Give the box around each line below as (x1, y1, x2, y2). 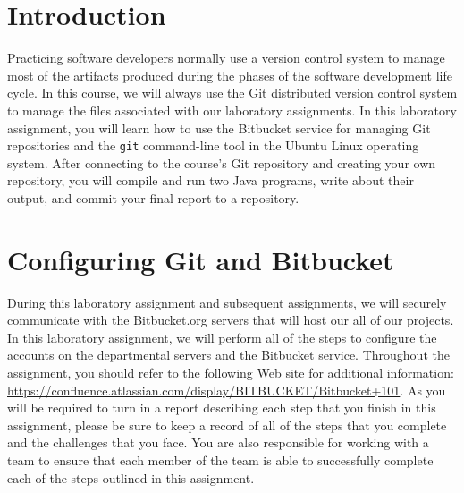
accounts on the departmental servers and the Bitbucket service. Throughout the (7, 345, 450, 364)
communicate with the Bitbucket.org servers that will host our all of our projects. (7, 310, 454, 329)
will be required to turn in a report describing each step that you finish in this (7, 398, 436, 417)
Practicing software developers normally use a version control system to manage (7, 48, 445, 67)
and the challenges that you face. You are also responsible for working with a (7, 433, 429, 452)
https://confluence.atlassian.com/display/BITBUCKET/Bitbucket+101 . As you (7, 380, 446, 399)
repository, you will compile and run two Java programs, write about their (7, 171, 414, 190)
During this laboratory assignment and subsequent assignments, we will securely (7, 293, 447, 311)
